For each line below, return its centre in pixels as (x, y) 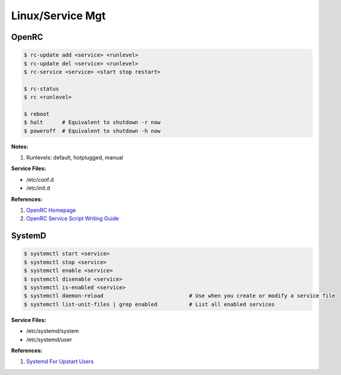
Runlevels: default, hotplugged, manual (75, 158)
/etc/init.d (38, 188)
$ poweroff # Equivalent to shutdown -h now (92, 131)
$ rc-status (42, 88)
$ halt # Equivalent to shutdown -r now (92, 122)
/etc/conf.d (40, 179)
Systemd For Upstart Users (60, 362)
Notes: (20, 146)
